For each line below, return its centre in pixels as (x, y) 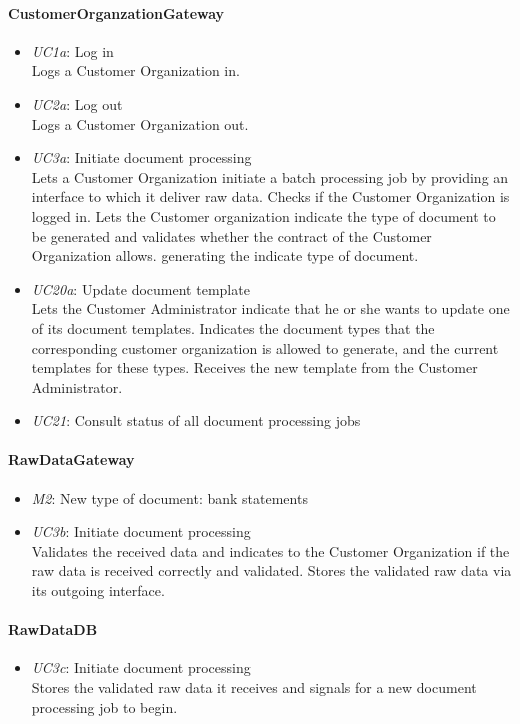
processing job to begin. (104, 706)
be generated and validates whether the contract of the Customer (231, 235)
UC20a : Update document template (140, 288)
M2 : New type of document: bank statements (169, 497)
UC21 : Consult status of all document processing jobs (196, 420)
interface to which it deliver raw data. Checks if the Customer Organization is (270, 196)
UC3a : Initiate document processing (141, 157)
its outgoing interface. (98, 590)
